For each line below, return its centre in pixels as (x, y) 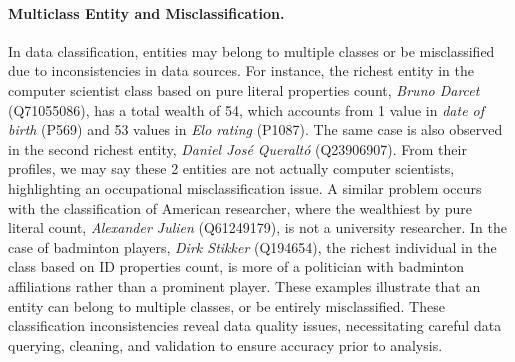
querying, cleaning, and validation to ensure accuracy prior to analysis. (225, 344)
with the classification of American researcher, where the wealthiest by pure (240, 207)
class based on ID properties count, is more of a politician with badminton (236, 266)
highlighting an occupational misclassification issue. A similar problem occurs (245, 187)
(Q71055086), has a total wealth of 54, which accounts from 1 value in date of (246, 109)
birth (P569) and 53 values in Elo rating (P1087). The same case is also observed (255, 129)
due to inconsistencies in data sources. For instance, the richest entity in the (241, 70)
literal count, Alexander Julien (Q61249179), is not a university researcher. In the (257, 227)
